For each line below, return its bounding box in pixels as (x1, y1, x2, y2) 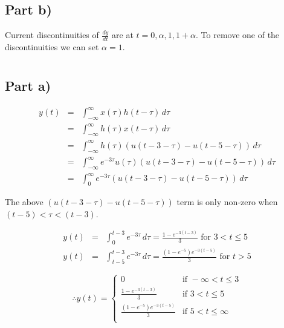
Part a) (5, 76, 51, 94)
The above (5, 195, 44, 208)
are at (112, 28, 134, 41)
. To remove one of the (196, 28, 280, 41)
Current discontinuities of (5, 28, 99, 41)
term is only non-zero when (176, 195, 278, 208)
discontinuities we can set (5, 41, 99, 53)
